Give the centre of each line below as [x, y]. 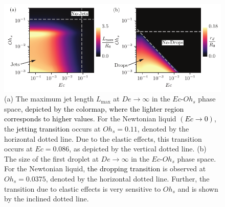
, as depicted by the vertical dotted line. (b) [138, 149]
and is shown [198, 188]
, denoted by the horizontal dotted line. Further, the [128, 178]
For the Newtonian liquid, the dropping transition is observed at [105, 169]
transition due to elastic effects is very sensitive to [83, 188]
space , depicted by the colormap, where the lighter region [94, 108]
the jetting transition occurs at [52, 128]
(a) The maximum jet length [49, 99]
